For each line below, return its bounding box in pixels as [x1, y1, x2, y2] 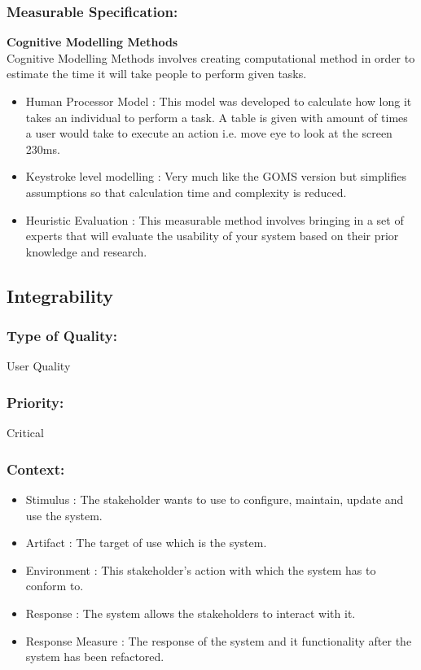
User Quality [7, 357, 71, 374]
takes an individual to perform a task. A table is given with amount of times [25, 108, 408, 125]
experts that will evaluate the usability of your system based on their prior [25, 227, 399, 244]
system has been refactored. [25, 648, 164, 665]
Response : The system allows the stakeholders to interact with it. [25, 604, 356, 621]
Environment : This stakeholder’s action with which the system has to [25, 561, 376, 578]
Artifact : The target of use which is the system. [25, 534, 267, 551]
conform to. [25, 577, 84, 594]
